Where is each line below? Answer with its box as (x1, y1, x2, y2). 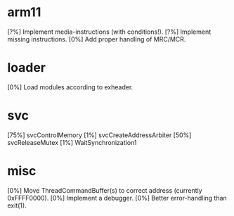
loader (7, 60, 46, 76)
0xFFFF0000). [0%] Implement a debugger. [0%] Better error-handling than (7, 193, 227, 202)
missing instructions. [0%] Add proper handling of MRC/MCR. (7, 34, 186, 43)
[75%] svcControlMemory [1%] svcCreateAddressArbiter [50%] (7, 131, 192, 139)
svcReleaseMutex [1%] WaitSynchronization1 (7, 138, 137, 146)
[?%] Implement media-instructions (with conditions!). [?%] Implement (7, 27, 212, 36)
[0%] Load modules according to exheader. (7, 82, 134, 91)
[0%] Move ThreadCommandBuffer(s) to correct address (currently (7, 186, 202, 194)
